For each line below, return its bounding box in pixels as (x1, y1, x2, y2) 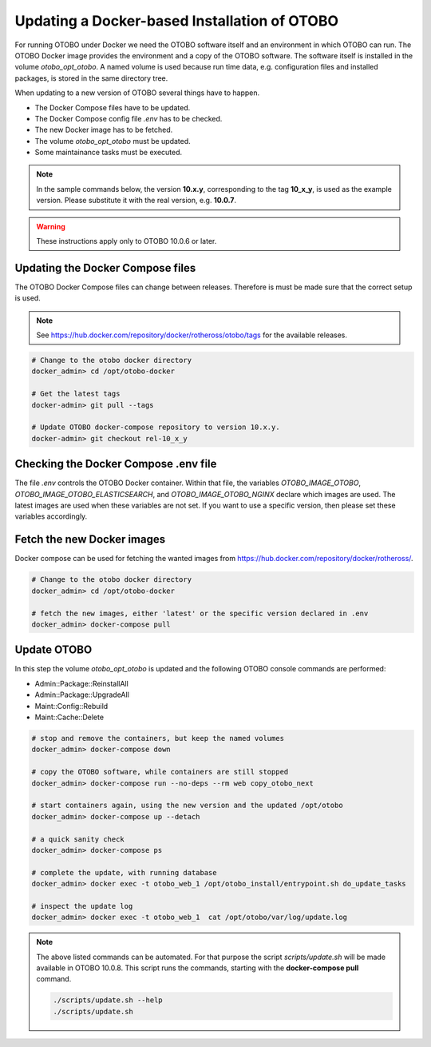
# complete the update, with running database (31, 868, 217, 877)
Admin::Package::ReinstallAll (34, 679, 129, 688)
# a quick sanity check (31, 834, 125, 843)
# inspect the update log (31, 902, 133, 910)
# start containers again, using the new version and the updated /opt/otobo (31, 801, 343, 810)
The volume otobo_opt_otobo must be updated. (34, 136, 191, 145)
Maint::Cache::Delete (34, 712, 104, 722)
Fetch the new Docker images (14, 532, 166, 547)
